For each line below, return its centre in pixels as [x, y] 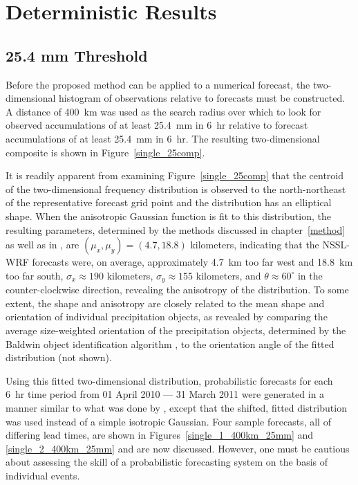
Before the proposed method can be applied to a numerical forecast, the [158, 84]
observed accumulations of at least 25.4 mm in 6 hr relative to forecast [157, 125]
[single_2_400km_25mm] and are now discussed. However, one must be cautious [178, 448]
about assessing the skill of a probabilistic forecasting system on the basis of [167, 462]
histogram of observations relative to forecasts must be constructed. [202, 98]
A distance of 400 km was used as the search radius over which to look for [163, 111]
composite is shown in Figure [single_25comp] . [105, 152]
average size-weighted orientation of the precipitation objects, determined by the [176, 330]
